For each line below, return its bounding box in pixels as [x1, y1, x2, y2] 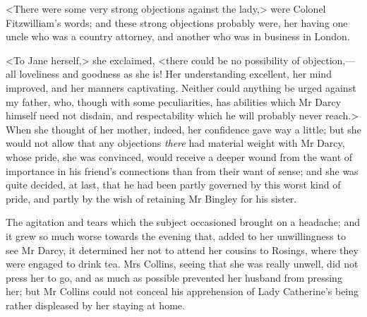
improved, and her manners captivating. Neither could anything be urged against [6, 80, 356, 95]
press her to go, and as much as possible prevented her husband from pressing [6, 270, 342, 285]
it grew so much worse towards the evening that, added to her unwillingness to [6, 228, 346, 243]
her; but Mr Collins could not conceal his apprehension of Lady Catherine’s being [6, 284, 359, 299]
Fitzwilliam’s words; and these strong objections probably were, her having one [6, 15, 348, 30]
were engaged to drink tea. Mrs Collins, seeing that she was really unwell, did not [6, 256, 359, 271]
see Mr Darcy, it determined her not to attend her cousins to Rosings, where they [6, 242, 359, 257]
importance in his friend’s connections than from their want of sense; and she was [6, 163, 359, 178]
